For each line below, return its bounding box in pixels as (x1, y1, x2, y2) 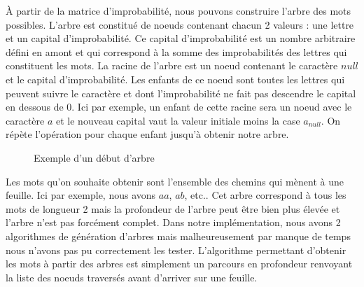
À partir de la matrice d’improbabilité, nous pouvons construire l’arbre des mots (6, 3, 351, 17)
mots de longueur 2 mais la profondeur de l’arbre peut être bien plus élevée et (6, 201, 340, 216)
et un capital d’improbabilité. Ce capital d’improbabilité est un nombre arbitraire (6, 31, 356, 45)
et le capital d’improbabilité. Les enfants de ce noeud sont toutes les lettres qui (6, 71, 345, 86)
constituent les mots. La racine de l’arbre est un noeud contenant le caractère (6, 58, 338, 73)
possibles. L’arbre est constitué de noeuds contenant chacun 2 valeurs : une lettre (6, 17, 354, 31)
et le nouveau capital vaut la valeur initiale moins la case (56, 113, 300, 127)
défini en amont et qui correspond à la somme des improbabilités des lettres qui (6, 44, 347, 59)
